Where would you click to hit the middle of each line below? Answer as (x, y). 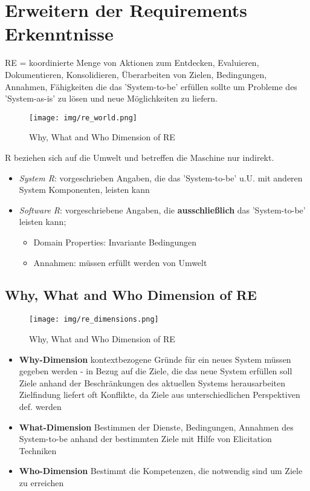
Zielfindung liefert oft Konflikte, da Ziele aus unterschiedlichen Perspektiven (160, 395)
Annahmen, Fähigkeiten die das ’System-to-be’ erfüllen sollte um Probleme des (151, 86)
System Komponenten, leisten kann (84, 190)
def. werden (40, 406)
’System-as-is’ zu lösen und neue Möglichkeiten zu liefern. (111, 98)
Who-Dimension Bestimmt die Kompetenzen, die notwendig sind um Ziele (161, 471)
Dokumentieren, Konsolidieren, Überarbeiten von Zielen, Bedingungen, (136, 74)
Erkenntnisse (59, 34)
